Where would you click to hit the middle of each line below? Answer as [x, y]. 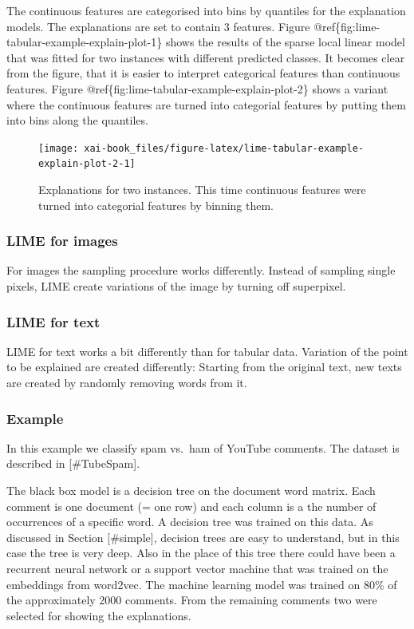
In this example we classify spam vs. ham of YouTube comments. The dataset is [203, 447]
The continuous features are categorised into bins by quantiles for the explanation [206, 10]
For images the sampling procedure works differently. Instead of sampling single [201, 270]
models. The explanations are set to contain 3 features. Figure [158, 26]
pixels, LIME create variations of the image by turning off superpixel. [176, 286]
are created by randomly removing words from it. [127, 383]
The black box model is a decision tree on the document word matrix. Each [191, 491]
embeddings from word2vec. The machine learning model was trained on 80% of [202, 584]
